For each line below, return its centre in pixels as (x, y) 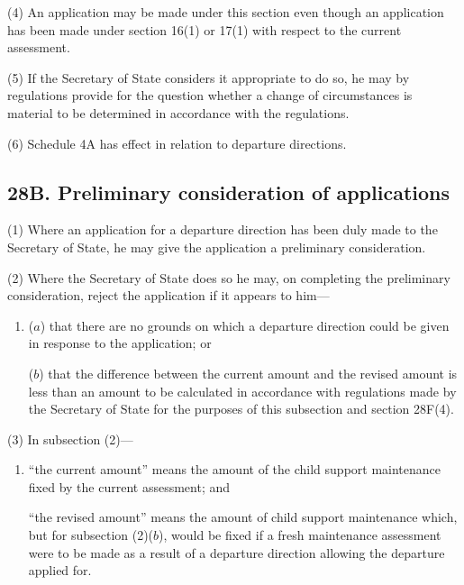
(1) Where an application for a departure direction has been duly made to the (223, 229)
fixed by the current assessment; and (129, 486)
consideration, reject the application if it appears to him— (168, 295)
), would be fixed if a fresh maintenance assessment (300, 535)
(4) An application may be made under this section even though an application (226, 12)
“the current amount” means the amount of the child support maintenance (235, 469)
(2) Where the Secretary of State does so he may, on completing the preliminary (229, 277)
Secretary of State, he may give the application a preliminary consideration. (217, 247)
